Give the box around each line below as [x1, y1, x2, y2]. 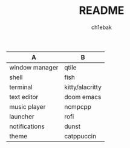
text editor [9, 92, 39, 101]
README [79, 4, 125, 18]
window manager [9, 63, 59, 71]
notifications [9, 122, 45, 130]
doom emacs [64, 92, 102, 101]
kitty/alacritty [64, 83, 102, 91]
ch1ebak [91, 24, 112, 31]
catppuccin [64, 132, 97, 140]
